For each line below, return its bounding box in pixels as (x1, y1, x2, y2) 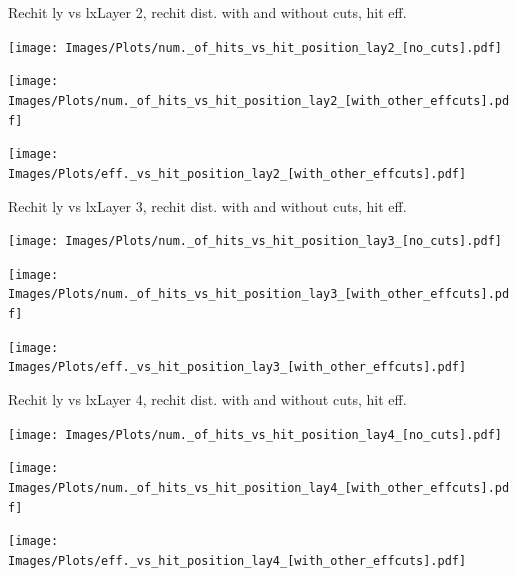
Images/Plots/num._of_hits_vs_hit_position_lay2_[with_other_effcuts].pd (8, 93, 510, 108)
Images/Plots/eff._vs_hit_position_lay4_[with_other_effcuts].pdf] (8, 553, 467, 568)
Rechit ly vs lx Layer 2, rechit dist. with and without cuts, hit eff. (8, 2, 407, 22)
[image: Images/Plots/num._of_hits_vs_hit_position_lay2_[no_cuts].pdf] (8, 40, 502, 55)
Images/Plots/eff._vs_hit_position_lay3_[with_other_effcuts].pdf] (8, 360, 467, 375)
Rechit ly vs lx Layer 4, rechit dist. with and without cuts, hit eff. (8, 389, 407, 410)
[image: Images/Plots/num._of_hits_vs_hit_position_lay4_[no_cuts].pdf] (8, 427, 502, 442)
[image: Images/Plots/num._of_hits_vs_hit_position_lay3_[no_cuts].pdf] (8, 234, 502, 249)
